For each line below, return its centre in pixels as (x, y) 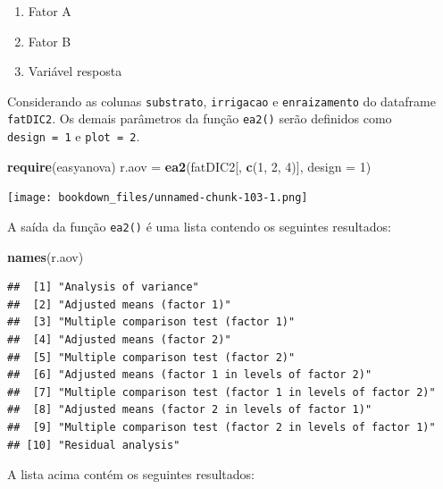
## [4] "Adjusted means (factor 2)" (119, 340)
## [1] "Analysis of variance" (103, 287)
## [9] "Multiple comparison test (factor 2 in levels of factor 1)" (221, 427)
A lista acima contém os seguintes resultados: (131, 474)
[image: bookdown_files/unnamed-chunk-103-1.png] (158, 198)
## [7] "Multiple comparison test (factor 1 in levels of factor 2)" (221, 392)
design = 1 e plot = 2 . (74, 136)
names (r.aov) (46, 256)
